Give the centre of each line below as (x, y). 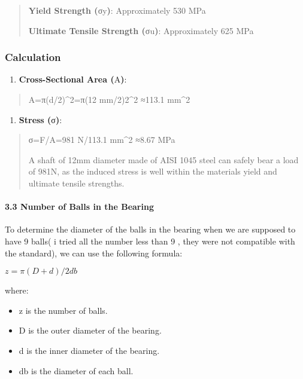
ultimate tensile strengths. (76, 183)
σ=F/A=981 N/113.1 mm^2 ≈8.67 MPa (102, 140)
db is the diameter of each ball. (76, 370)
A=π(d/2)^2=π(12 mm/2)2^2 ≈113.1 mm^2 (109, 99)
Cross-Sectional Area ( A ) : (73, 79)
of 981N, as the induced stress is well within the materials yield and (153, 171)
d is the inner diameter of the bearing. (89, 350)
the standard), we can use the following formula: (94, 253)
